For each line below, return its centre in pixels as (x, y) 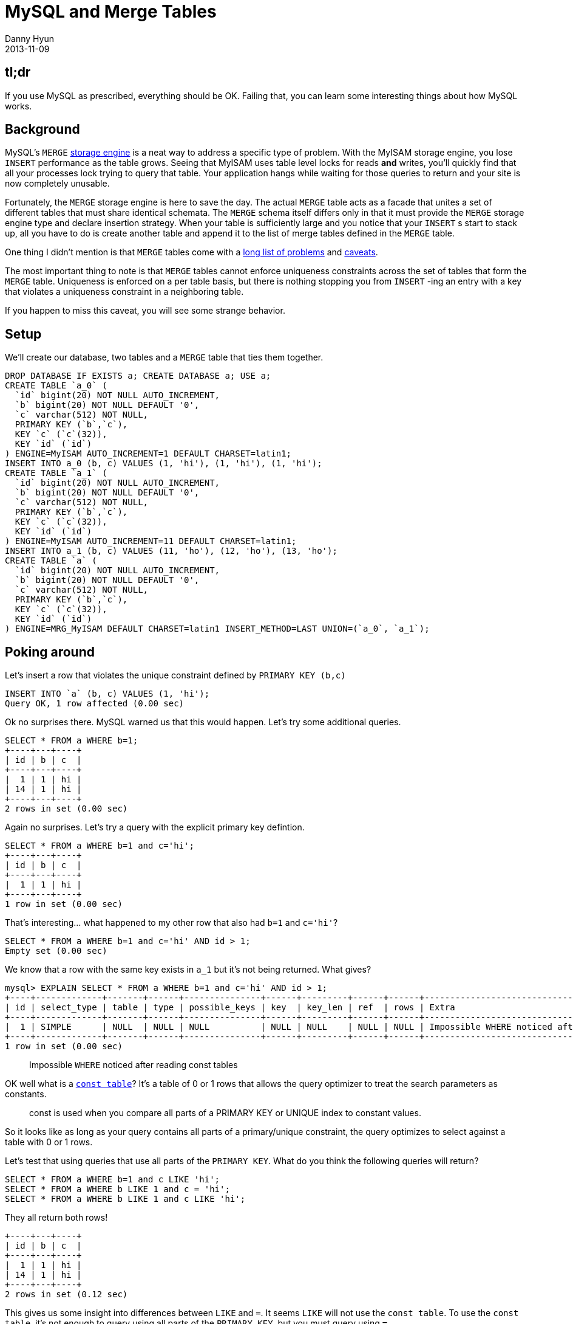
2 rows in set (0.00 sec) (66, 809)
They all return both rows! (56, 1218)
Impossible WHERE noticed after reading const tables (134, 1065)
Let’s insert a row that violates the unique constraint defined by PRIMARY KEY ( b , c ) (175, 675)
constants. (26, 1094)
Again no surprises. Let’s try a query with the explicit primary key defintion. (155, 827)
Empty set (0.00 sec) (56, 951)
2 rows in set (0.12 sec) (66, 1295)
